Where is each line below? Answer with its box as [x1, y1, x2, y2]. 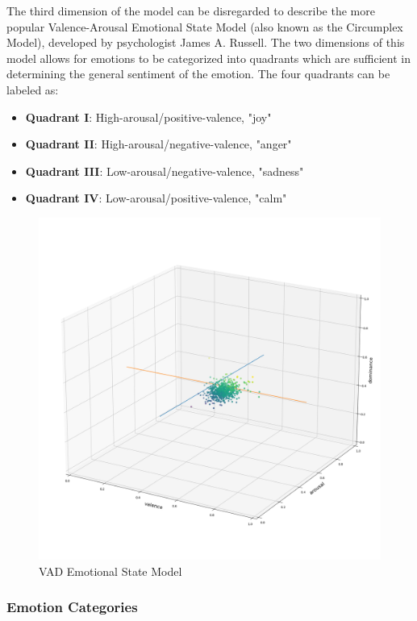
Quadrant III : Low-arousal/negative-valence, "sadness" [25, 162, 304, 179]
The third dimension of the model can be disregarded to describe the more [6, 2, 375, 19]
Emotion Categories [6, 597, 138, 617]
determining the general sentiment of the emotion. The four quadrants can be [6, 65, 390, 82]
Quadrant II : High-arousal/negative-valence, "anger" [25, 135, 292, 152]
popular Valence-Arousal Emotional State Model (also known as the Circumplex [6, 18, 403, 35]
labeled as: [6, 81, 59, 98]
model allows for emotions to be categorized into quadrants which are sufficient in [6, 49, 411, 66]
